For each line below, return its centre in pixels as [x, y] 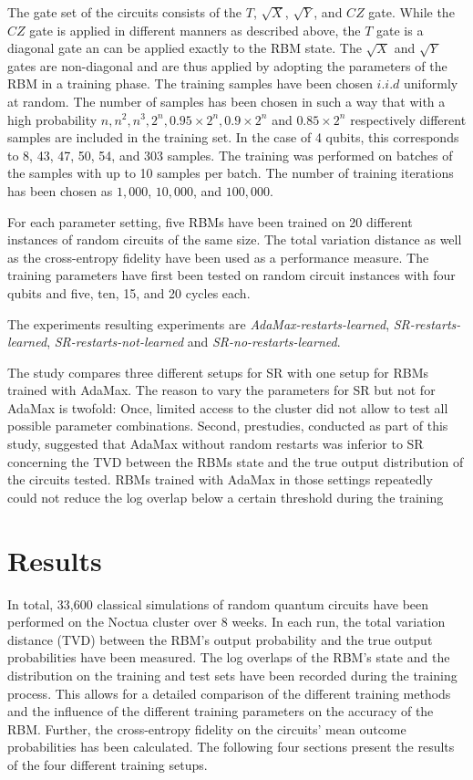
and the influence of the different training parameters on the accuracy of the [221, 711]
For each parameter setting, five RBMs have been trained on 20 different [210, 221]
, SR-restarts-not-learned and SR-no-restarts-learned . [194, 342]
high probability [52, 119]
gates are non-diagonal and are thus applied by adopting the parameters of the [227, 65]
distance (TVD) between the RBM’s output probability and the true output [220, 639]
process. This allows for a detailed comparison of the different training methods [229, 693]
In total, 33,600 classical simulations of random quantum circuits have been [218, 603]
